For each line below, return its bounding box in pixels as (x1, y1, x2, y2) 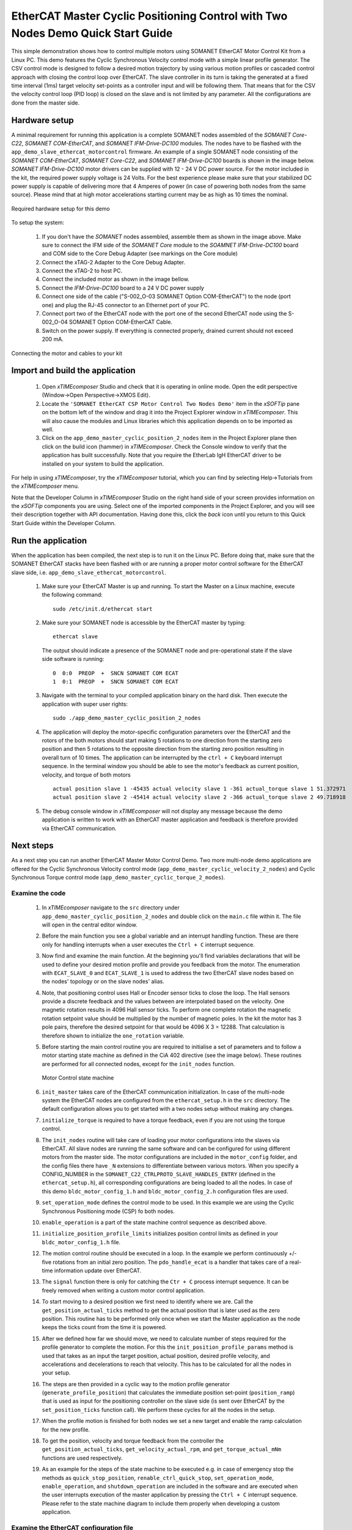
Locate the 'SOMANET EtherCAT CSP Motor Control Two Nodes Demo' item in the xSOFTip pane (42, 400, 299, 407)
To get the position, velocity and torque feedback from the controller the (42, 1437, 224, 1444)
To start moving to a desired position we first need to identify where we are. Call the (42, 1298, 254, 1305)
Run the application (11, 535, 87, 546)
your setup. (42, 1369, 71, 1376)
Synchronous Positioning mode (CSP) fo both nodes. (42, 1207, 175, 1215)
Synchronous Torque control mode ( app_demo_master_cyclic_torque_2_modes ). (11, 874, 226, 881)
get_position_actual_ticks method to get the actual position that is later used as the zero (42, 1307, 280, 1314)
